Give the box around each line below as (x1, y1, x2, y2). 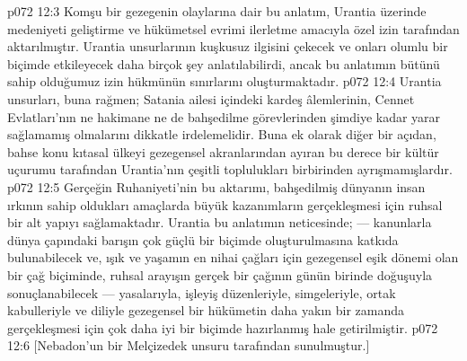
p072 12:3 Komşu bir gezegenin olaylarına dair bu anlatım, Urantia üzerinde (7, 2, 427, 20)
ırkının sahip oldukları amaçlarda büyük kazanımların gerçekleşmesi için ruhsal (7, 195, 443, 214)
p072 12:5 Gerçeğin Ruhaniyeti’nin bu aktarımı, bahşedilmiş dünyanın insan (7, 177, 426, 196)
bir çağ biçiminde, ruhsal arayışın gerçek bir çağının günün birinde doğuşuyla (7, 265, 433, 284)
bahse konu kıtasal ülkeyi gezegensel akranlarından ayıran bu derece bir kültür (7, 142, 439, 161)
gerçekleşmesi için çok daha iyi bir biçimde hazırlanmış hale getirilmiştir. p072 (7, 318, 438, 337)
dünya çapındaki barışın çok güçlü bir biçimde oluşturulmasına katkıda (7, 230, 399, 249)
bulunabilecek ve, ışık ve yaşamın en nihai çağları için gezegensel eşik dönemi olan (7, 248, 459, 267)
